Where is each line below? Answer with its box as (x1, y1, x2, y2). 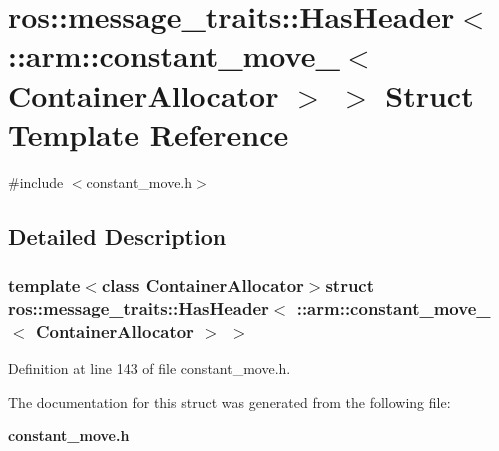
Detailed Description (8, 220, 227, 251)
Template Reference (8, 113, 289, 154)
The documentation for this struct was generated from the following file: (8, 391, 451, 412)
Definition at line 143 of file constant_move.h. (8, 358, 291, 379)
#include (8, 171, 64, 192)
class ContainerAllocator (101, 272, 304, 297)
